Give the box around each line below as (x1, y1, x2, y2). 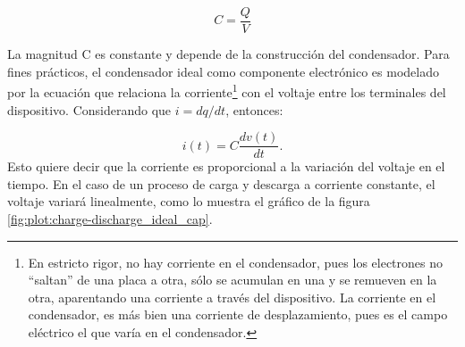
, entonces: (225, 100, 283, 119)
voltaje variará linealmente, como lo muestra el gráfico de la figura (7, 192, 370, 211)
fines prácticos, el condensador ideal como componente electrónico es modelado (7, 62, 439, 80)
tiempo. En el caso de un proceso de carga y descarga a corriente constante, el (7, 174, 435, 193)
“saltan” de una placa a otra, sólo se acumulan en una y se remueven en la (28, 270, 437, 289)
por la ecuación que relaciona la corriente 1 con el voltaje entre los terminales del (7, 80, 446, 101)
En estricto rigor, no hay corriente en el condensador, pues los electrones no (28, 252, 444, 271)
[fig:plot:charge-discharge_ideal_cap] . (7, 209, 213, 227)
